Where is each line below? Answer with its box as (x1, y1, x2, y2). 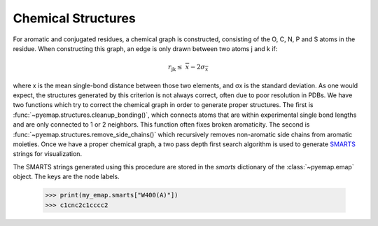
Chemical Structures (13, 10, 136, 26)
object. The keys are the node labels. (13, 172, 120, 181)
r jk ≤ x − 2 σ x (168, 63, 209, 73)
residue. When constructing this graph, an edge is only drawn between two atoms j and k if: (13, 44, 278, 52)
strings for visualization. (13, 150, 83, 158)
